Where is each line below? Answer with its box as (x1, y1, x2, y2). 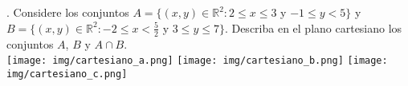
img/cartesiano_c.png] (6, 68, 128, 80)
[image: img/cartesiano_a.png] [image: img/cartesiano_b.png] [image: (6, 55, 388, 67)
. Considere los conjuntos (6, 4, 129, 21)
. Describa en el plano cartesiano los (224, 19, 402, 36)
